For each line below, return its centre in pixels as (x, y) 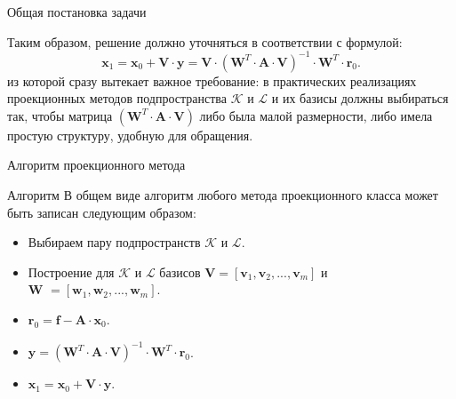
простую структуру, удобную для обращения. (130, 135)
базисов (180, 271)
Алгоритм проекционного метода (96, 165)
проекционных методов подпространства (117, 98)
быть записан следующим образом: (102, 212)
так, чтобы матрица (60, 115)
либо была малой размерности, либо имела (316, 115)
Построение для (71, 271)
